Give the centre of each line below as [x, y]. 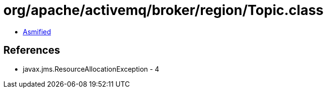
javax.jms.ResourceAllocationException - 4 [91, 69]
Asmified [37, 31]
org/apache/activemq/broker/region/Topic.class [163, 10]
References [32, 50]
